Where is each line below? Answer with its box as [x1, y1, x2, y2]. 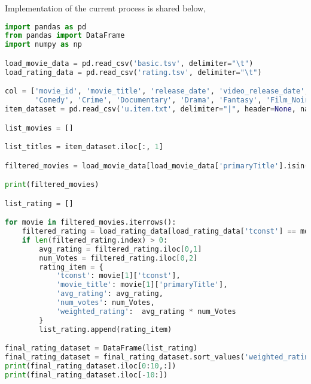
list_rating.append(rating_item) [39, 325, 172, 334]
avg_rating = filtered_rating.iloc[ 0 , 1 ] [39, 244, 202, 253]
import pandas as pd [5, 22, 87, 31]
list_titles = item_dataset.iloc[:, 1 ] [5, 143, 163, 152]
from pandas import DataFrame [5, 31, 125, 40]
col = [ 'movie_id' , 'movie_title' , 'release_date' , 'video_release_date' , [5, 87, 309, 96]
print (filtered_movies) [5, 180, 99, 189]
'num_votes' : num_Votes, [56, 298, 155, 307]
